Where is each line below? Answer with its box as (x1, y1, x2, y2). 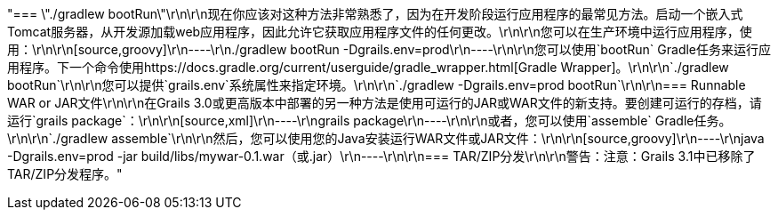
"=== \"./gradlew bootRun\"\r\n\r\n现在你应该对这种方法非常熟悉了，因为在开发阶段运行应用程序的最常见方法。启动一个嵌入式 (7, 6, 743, 21)
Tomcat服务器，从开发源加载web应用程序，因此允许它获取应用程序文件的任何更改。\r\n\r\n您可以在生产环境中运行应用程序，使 (7, 24, 752, 39)
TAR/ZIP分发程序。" (7, 166, 123, 181)
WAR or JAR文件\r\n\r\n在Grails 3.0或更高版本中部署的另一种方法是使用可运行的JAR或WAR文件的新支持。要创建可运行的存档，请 (7, 95, 762, 110)
